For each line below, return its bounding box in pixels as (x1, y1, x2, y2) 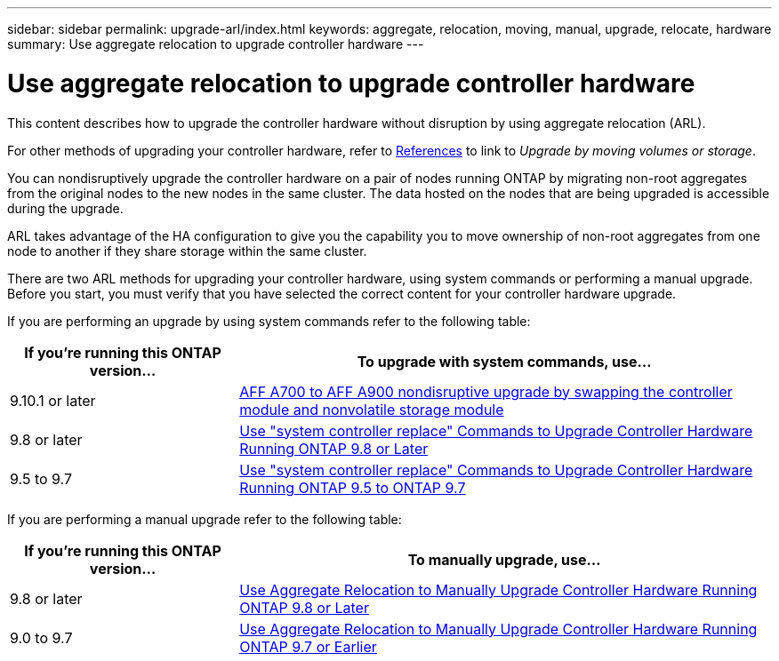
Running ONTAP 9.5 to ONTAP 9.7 (239, 478, 466, 497)
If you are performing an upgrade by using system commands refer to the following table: (7, 313, 531, 329)
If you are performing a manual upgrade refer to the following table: (7, 511, 402, 527)
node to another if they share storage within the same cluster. (7, 243, 367, 259)
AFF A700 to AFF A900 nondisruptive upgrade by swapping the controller (239, 382, 733, 401)
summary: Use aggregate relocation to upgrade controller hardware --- (7, 36, 424, 52)
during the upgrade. (7, 200, 124, 216)
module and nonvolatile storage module (239, 400, 504, 418)
